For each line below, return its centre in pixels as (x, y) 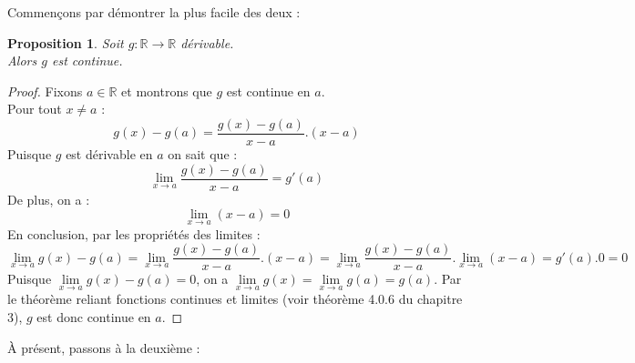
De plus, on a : (49, 199)
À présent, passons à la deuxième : (104, 347)
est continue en (268, 91)
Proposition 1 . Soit (66, 42)
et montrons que (167, 91)
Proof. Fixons (45, 91)
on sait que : (203, 154)
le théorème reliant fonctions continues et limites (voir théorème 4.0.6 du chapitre (235, 299)
